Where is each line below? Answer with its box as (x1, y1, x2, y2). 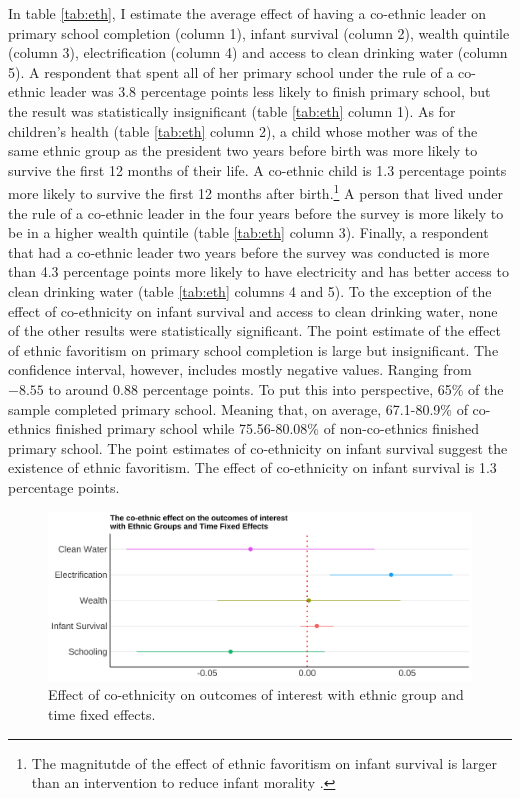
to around (48, 378, 109, 399)
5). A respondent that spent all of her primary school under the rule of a (8, 61, 454, 82)
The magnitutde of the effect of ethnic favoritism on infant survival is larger (31, 752, 497, 773)
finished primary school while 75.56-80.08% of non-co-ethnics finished (55, 418, 480, 439)
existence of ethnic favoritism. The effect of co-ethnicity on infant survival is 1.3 (8, 457, 497, 478)
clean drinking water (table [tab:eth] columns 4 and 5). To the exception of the (8, 280, 492, 301)
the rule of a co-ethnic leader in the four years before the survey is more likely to (8, 202, 504, 223)
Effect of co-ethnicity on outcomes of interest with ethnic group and (48, 684, 464, 705)
